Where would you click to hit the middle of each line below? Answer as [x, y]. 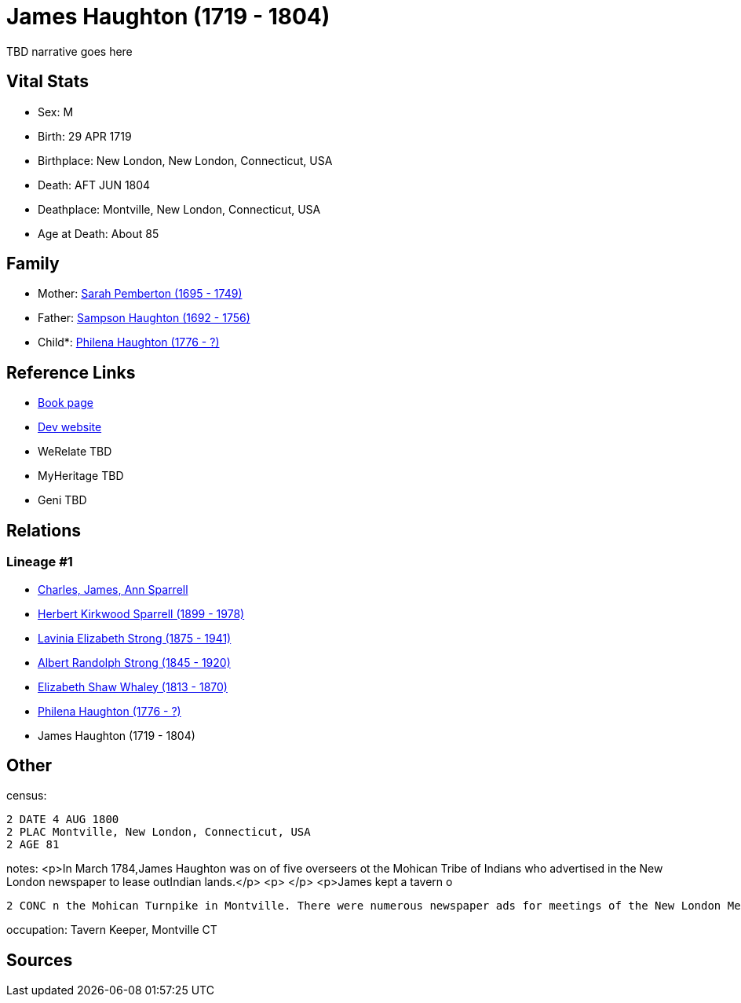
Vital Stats [48, 82]
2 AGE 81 [33, 845]
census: [27, 796]
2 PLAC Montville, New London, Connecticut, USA [159, 832]
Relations [44, 530]
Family [33, 264]
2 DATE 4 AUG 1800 [63, 820]
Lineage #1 [40, 562]
